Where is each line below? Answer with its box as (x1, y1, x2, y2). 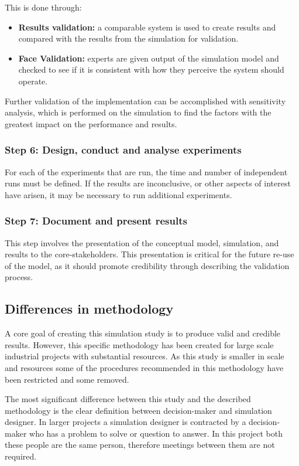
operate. (18, 74, 48, 87)
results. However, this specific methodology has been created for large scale (5, 338, 274, 351)
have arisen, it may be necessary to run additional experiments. (5, 188, 232, 200)
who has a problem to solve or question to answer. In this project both (29, 427, 283, 439)
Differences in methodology (5, 300, 174, 318)
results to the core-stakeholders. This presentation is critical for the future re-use (5, 248, 294, 260)
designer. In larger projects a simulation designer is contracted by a (5, 416, 246, 428)
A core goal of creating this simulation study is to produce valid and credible (5, 327, 281, 339)
